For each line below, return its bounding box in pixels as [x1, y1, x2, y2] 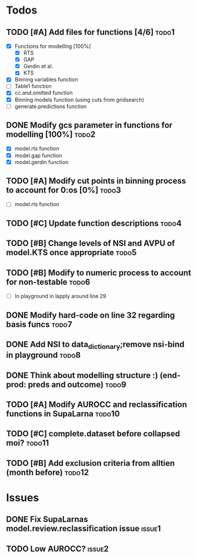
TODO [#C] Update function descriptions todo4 [6, 218, 182, 228]
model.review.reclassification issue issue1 [6, 524, 161, 534]
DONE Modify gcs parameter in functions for [6, 120, 173, 130]
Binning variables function [14, 76, 78, 83]
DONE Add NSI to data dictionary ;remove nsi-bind [6, 339, 185, 351]
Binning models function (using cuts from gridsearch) [14, 96, 145, 103]
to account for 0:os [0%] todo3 [6, 185, 122, 195]
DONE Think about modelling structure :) [6, 370, 158, 380]
